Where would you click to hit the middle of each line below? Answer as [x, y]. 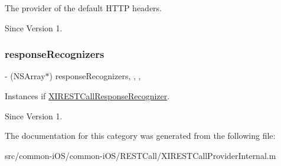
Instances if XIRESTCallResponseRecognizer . [87, 96]
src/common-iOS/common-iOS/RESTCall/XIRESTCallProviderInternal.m [140, 155]
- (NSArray [25, 76]
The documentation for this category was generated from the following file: [140, 136]
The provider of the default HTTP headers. [84, 8]
